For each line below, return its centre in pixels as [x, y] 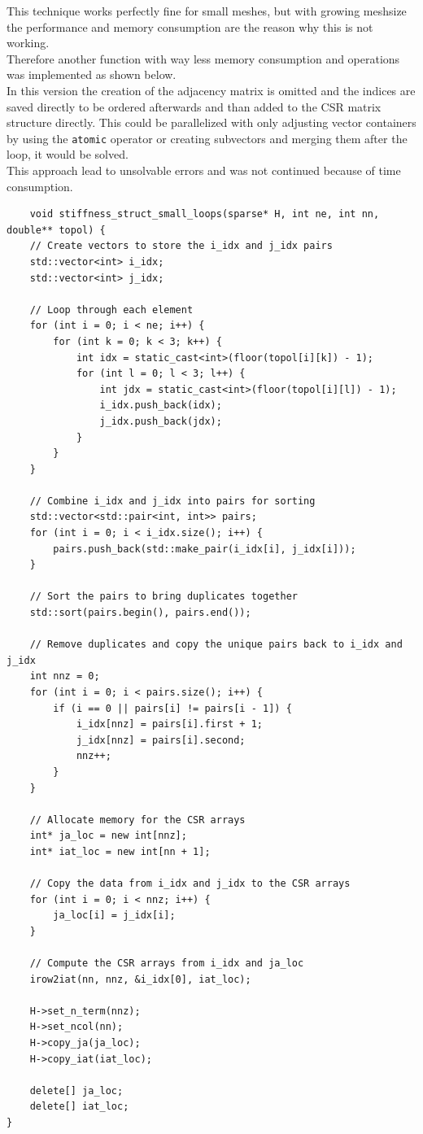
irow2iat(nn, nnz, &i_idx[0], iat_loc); [140, 979]
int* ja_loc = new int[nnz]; [108, 836]
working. [28, 43]
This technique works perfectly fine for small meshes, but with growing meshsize [207, 11]
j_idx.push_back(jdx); [161, 421]
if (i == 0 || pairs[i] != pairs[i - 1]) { [172, 708]
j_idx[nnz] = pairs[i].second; [161, 740]
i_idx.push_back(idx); [161, 406]
